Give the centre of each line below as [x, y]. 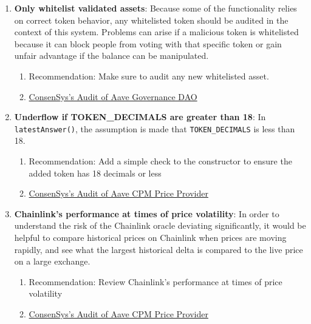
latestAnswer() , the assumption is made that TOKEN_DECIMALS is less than [155, 128]
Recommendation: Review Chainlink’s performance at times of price [155, 281]
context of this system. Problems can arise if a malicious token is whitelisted [156, 32]
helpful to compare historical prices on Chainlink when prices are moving [150, 237]
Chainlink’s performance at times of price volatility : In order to [147, 213]
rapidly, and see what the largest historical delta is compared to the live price [159, 249]
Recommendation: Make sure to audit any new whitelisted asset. [149, 76]
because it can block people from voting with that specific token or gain [148, 43]
